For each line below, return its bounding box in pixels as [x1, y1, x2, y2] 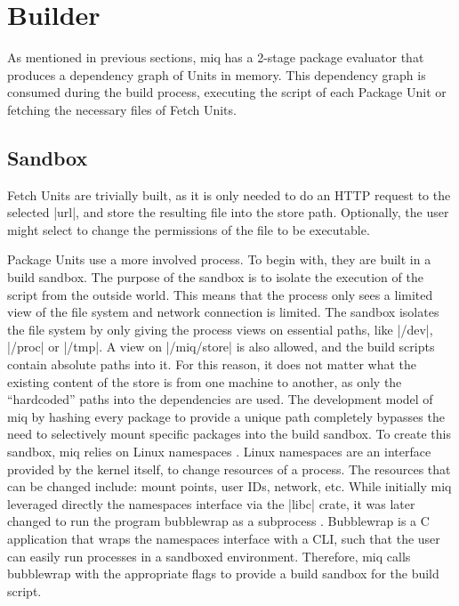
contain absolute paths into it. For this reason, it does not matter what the [7, 355, 416, 374]
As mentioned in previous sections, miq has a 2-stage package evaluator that [7, 48, 424, 67]
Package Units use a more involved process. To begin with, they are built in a [7, 250, 431, 269]
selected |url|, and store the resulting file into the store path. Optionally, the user [7, 203, 449, 222]
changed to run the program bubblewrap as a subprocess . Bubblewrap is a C [7, 512, 430, 530]
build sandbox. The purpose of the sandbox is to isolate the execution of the [7, 268, 423, 287]
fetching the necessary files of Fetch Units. [7, 100, 237, 118]
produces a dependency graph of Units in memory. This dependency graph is [7, 65, 426, 84]
